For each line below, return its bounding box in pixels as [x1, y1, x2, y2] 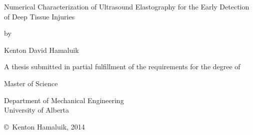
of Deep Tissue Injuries [4, 11, 75, 21]
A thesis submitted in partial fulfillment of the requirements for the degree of [4, 61, 240, 72]
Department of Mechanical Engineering [4, 95, 124, 105]
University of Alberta [4, 105, 69, 115]
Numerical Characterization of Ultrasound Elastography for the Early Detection [4, 1, 249, 11]
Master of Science [4, 78, 58, 88]
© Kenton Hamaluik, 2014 [4, 121, 85, 132]
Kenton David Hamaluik [4, 44, 79, 55]
